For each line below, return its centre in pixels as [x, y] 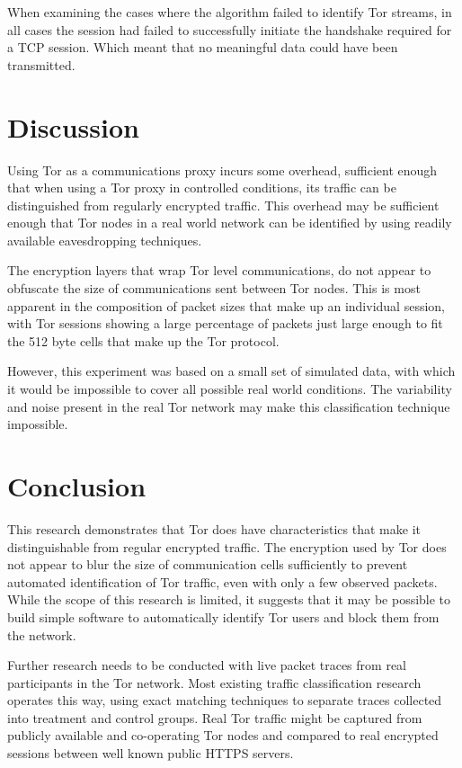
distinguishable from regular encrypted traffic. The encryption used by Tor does [227, 546]
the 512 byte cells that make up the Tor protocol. [143, 340]
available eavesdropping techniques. [105, 240]
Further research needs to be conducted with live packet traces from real [207, 665]
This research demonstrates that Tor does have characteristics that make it [214, 528]
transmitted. [41, 64]
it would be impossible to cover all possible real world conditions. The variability [230, 389]
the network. [42, 634]
